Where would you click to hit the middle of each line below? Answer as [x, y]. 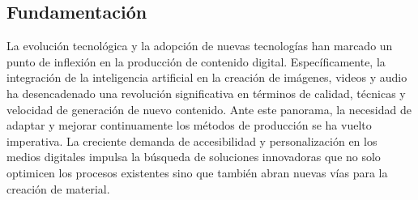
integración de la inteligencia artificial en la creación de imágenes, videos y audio [207, 77]
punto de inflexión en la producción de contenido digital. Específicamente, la [196, 61]
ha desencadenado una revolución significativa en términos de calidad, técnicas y [206, 93]
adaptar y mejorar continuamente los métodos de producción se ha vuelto [189, 125]
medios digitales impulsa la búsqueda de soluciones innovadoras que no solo [194, 157]
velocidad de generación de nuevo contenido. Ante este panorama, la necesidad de [209, 109]
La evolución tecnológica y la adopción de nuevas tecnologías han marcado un [200, 46]
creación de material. [58, 188]
